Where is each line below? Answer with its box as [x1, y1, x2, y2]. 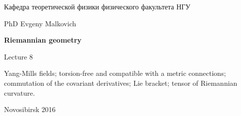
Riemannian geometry [4, 35, 82, 45]
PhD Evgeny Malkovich [4, 18, 76, 28]
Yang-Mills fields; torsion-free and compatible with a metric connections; [4, 68, 226, 78]
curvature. [4, 87, 35, 98]
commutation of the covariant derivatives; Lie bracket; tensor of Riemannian [4, 77, 238, 88]
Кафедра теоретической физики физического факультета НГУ [4, 1, 191, 11]
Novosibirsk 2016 [4, 104, 56, 115]
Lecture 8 [4, 51, 33, 61]
